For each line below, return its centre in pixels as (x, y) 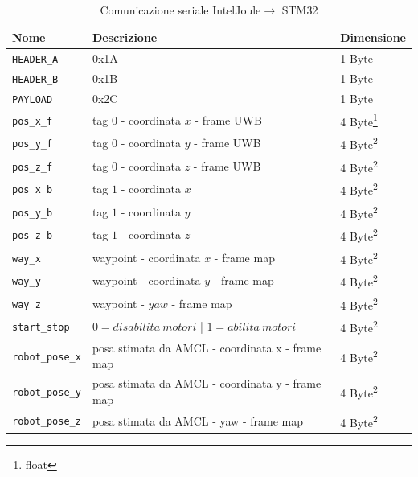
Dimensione (373, 37)
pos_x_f (33, 121)
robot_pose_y (47, 393)
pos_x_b (33, 190)
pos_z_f (33, 167)
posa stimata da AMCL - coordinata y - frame (207, 383)
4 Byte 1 (359, 120)
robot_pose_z (47, 422)
